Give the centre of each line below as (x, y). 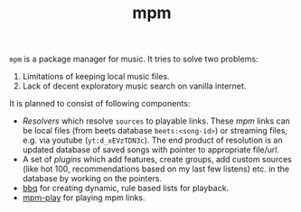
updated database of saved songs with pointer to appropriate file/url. (151, 150)
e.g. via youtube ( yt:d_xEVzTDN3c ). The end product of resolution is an (152, 140)
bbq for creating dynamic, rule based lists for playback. (125, 189)
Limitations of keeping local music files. (96, 77)
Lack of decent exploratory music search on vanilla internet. (134, 86)
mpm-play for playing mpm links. (84, 198)
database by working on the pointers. (92, 179)
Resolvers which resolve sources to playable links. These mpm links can (156, 121)
